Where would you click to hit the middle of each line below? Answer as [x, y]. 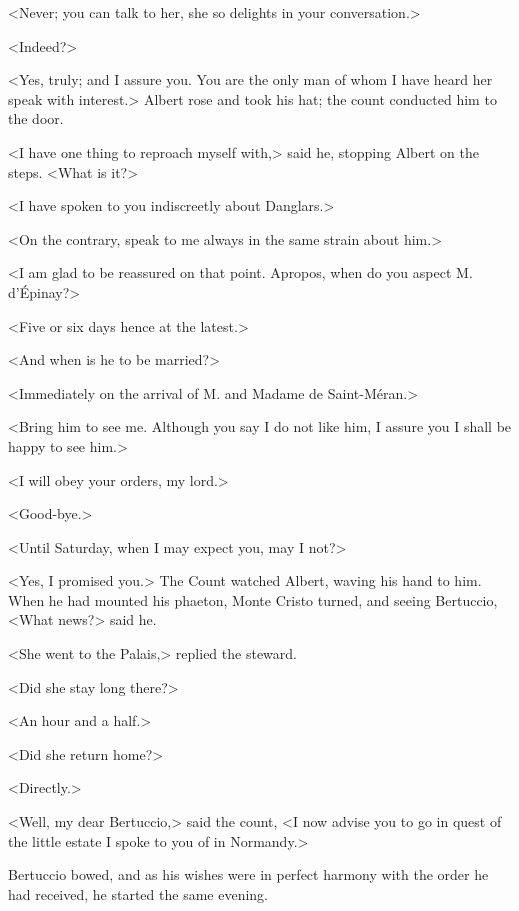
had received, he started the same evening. [138, 893]
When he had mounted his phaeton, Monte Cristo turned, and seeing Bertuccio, [253, 599]
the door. [36, 118]
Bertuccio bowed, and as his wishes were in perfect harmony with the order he [248, 874]
